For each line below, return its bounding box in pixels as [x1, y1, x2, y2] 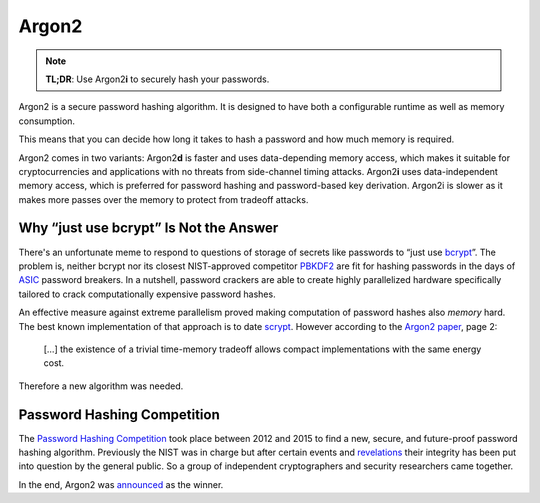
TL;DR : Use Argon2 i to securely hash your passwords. [45, 73, 270, 85]
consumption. [18, 115, 75, 127]
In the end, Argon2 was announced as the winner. [18, 478, 224, 490]
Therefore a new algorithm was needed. [18, 380, 184, 392]
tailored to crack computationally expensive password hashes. [18, 288, 276, 300]
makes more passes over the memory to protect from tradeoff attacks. [18, 193, 309, 205]
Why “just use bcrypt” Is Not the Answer [18, 220, 279, 237]
